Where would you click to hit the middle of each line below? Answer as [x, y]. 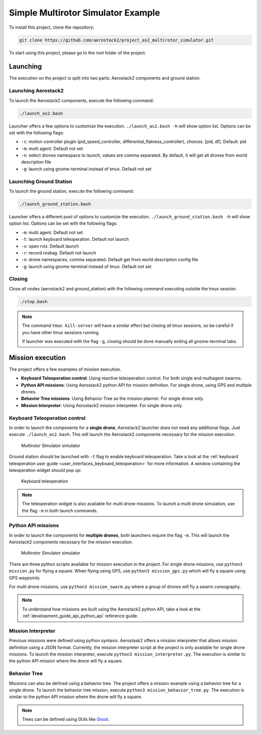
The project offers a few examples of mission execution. [65, 369]
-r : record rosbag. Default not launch [59, 252]
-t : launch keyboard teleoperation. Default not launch [75, 239]
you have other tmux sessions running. [61, 332]
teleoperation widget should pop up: [45, 470]
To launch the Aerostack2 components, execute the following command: [82, 100]
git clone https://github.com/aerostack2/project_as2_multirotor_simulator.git [116, 40]
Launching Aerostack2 [36, 91]
